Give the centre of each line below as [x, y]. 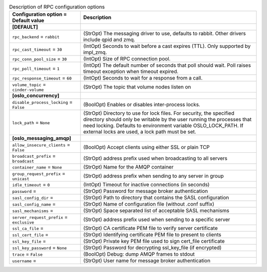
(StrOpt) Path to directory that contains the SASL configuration [156, 198]
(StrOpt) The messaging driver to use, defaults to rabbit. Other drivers [165, 34]
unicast [21, 179]
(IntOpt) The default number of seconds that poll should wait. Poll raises [167, 65]
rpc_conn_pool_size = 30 [39, 59]
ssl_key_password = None [39, 248]
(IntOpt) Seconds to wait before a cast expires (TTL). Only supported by [167, 46]
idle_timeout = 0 [31, 184]
